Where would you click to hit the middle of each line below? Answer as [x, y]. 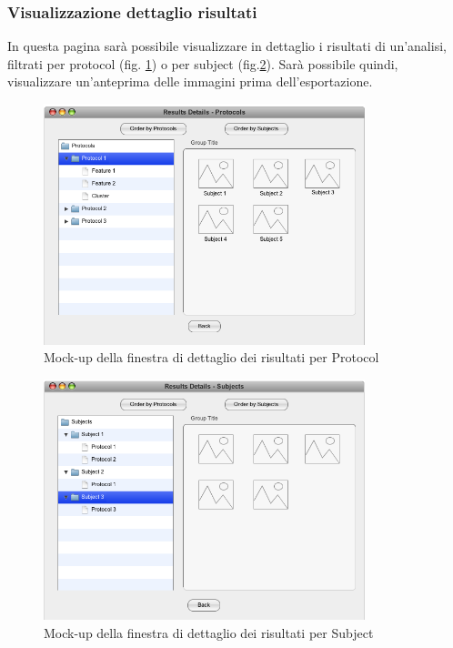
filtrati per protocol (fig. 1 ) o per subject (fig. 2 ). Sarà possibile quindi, [203, 63]
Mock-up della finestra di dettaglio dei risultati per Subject [209, 632]
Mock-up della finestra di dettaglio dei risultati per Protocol [211, 357]
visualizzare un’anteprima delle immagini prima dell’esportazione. [190, 81]
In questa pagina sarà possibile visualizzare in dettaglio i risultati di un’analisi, [227, 46]
